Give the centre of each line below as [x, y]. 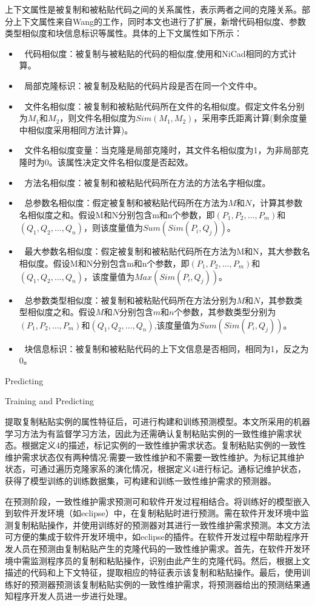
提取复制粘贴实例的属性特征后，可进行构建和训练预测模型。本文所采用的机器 [157, 421]
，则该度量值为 [113, 228]
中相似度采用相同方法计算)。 [76, 129]
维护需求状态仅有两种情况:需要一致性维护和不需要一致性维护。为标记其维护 [154, 457]
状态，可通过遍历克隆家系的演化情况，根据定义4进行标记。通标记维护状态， [155, 469]
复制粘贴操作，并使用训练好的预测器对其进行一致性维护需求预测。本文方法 [161, 524]
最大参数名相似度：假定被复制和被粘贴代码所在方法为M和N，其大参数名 [167, 251]
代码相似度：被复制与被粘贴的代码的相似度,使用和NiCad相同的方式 [156, 53]
